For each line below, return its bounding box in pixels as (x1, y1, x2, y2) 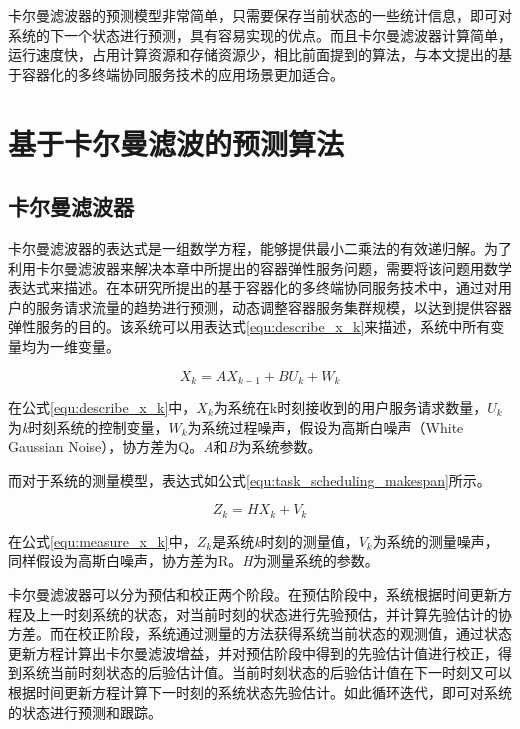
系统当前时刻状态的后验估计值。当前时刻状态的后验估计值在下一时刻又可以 (21, 662, 512, 683)
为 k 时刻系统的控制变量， (8, 416, 169, 437)
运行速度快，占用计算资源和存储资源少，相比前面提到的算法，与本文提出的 (8, 44, 498, 65)
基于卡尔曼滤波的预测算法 (8, 122, 345, 163)
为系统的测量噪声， (372, 530, 499, 551)
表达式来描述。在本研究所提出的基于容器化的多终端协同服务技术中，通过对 (8, 277, 498, 298)
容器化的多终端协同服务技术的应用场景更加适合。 (21, 63, 344, 84)
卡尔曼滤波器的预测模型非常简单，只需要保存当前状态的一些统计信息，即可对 (8, 5, 512, 25)
